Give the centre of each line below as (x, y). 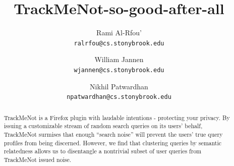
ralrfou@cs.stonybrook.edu (119, 43)
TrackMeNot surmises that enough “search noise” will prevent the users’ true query (113, 134)
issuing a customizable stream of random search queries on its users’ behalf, (103, 126)
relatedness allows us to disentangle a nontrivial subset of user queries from (103, 151)
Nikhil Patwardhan (119, 86)
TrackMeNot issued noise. (38, 159)
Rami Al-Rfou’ (119, 33)
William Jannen (119, 59)
